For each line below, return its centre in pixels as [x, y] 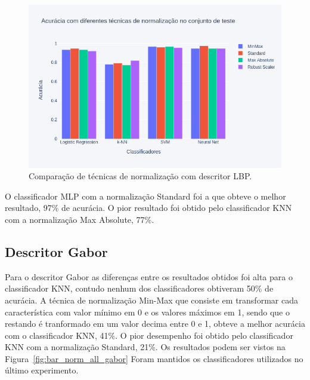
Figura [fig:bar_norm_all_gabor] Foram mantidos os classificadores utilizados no [154, 358]
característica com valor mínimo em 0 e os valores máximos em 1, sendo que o [147, 312]
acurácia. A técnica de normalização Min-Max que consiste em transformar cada [151, 300]
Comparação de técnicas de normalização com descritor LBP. [140, 176]
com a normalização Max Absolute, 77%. [80, 219]
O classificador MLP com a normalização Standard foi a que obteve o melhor [145, 196]
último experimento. [42, 370]
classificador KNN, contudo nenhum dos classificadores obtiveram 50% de [139, 288]
